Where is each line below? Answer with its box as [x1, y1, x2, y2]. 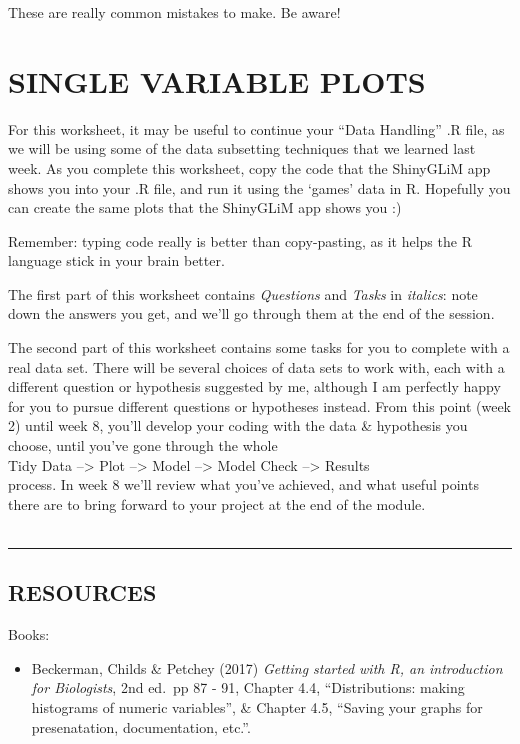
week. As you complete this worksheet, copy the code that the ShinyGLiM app [8, 157, 491, 178]
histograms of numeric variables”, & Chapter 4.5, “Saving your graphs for [31, 696, 483, 717]
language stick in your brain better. [8, 250, 225, 271]
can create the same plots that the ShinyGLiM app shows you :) [8, 197, 402, 218]
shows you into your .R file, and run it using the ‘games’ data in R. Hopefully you [8, 177, 511, 198]
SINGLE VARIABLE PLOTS [8, 60, 426, 101]
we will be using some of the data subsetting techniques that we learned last [8, 138, 476, 159]
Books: [8, 624, 50, 645]
